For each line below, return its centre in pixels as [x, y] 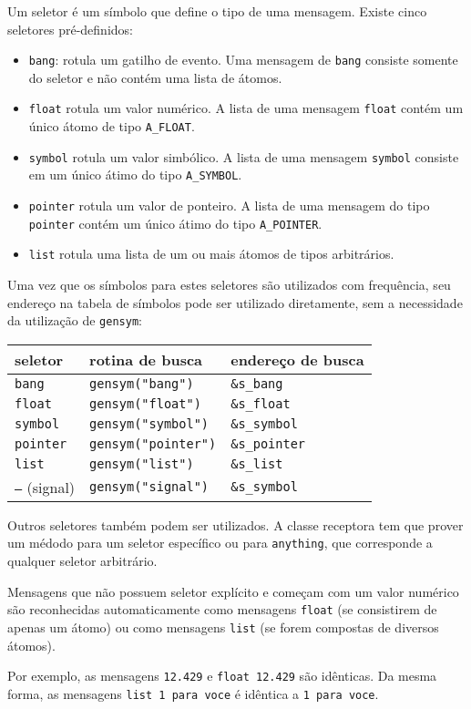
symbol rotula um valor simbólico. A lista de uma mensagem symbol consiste [244, 156]
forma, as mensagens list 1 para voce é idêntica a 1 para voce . [193, 693]
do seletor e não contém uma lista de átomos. [155, 77]
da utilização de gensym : [75, 320]
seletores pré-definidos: [70, 29]
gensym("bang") [142, 383]
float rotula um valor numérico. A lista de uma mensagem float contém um [246, 108]
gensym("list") [142, 463]
